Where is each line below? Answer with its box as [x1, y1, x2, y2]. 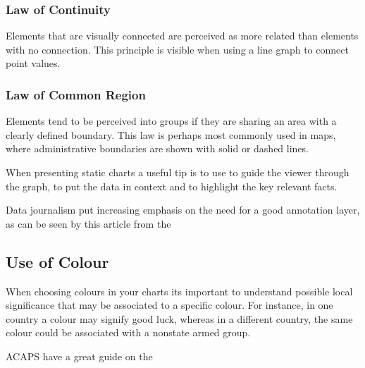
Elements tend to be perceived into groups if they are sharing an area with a [6, 114, 337, 128]
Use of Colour [6, 250, 109, 272]
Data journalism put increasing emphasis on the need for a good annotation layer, [6, 202, 360, 217]
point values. [6, 56, 61, 70]
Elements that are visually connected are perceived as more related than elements [6, 28, 359, 43]
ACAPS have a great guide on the [6, 348, 153, 363]
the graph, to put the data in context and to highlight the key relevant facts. [6, 178, 338, 193]
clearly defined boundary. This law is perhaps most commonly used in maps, [6, 127, 336, 142]
